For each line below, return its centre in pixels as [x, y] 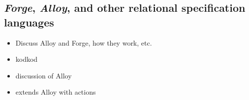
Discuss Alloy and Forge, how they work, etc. [84, 42]
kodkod [27, 59]
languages [29, 22]
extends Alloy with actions [56, 92]
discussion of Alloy [44, 75]
